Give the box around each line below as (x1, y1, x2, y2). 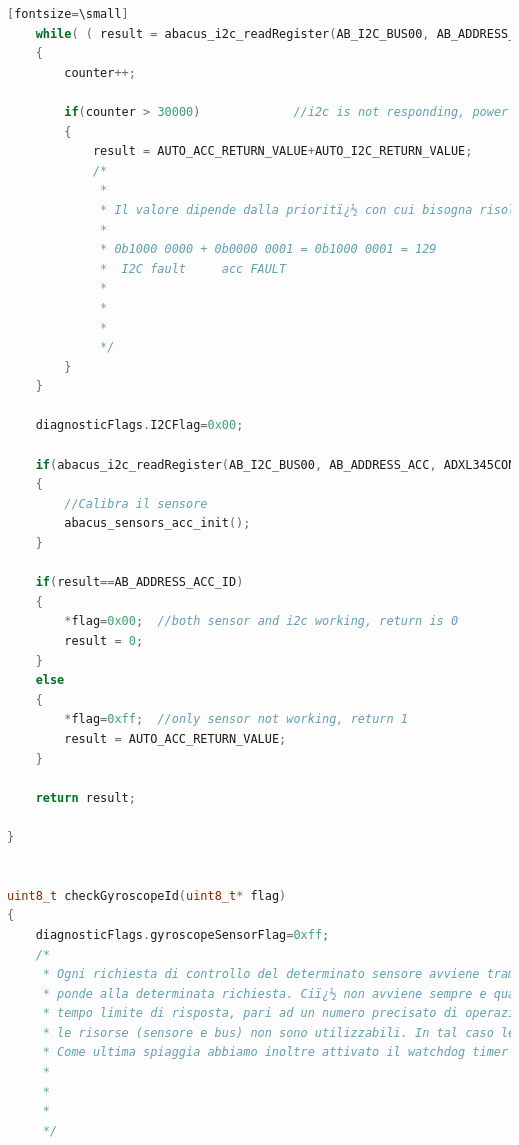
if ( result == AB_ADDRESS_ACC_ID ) (35, 575, 244, 590)
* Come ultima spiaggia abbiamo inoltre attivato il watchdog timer (42, 1045, 509, 1060)
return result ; (35, 790, 136, 805)
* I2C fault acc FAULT (100, 261, 287, 276)
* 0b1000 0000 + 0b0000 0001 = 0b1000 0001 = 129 (100, 242, 437, 257)
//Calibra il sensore (64, 496, 208, 511)
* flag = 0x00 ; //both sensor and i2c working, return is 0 (64, 614, 459, 629)
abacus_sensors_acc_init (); (64, 516, 251, 531)
